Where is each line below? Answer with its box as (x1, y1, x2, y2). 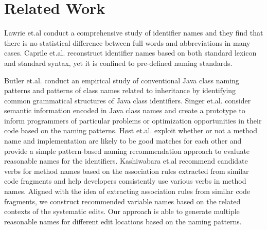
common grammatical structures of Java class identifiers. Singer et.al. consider (4, 95, 251, 105)
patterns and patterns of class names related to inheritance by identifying (4, 85, 236, 96)
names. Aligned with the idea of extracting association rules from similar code (4, 186, 251, 197)
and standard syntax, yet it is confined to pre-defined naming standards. (4, 57, 233, 68)
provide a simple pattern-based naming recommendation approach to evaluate (4, 145, 250, 156)
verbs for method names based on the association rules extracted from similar (4, 165, 249, 176)
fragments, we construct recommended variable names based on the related (4, 196, 241, 206)
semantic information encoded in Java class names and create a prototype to (4, 105, 245, 116)
